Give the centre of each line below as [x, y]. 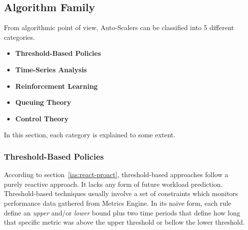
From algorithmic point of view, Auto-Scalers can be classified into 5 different [119, 27]
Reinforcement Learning [56, 86]
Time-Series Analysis [51, 69]
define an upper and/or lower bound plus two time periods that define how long [122, 212]
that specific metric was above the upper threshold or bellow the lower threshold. [124, 222]
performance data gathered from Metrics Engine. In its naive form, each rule [118, 203]
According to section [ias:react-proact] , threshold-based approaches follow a [116, 174]
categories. [19, 37]
